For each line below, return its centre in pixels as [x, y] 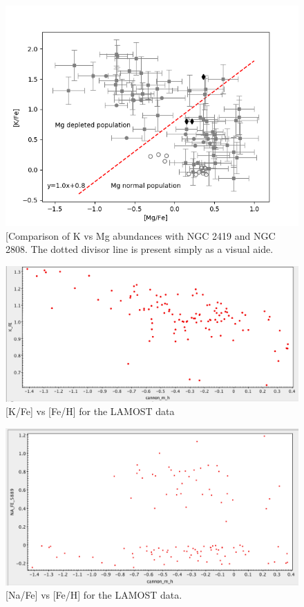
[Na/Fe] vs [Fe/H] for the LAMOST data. [94, 595]
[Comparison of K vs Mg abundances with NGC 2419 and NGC [141, 235]
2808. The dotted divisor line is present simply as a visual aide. [140, 249]
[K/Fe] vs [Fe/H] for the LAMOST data [90, 411]
